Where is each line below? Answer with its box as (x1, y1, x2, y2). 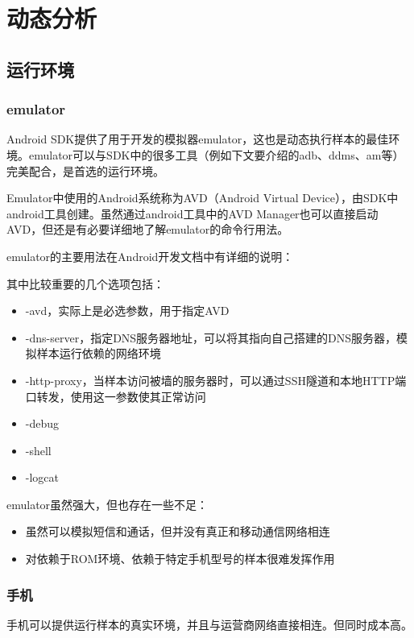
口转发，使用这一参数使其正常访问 (25, 387, 206, 404)
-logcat (25, 469, 60, 486)
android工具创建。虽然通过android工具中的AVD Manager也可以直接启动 (6, 205, 379, 222)
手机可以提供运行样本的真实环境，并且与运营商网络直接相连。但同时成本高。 (6, 615, 412, 632)
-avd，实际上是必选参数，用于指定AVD (25, 302, 230, 319)
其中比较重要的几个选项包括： (6, 275, 164, 292)
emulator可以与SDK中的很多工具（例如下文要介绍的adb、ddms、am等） (28, 146, 404, 163)
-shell (25, 441, 52, 458)
